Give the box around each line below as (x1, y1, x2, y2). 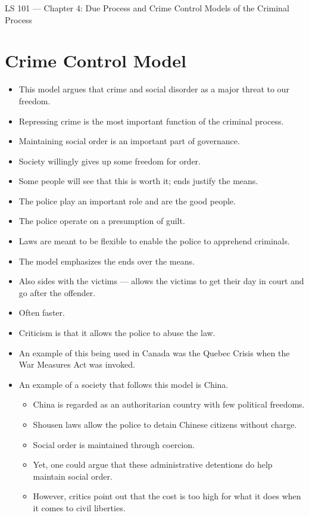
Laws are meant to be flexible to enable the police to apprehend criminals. (18, 235, 290, 247)
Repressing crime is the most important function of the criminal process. (18, 114, 284, 127)
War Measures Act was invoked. (18, 358, 135, 371)
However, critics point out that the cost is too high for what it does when (33, 490, 301, 502)
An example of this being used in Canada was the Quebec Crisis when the (18, 346, 290, 359)
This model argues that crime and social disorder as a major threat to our (18, 83, 289, 95)
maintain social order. (33, 470, 113, 482)
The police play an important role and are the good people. (18, 194, 236, 207)
